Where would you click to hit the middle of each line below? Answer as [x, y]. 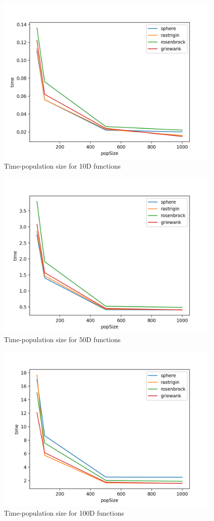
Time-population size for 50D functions [62, 339]
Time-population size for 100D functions [64, 512]
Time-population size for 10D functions [62, 165]
